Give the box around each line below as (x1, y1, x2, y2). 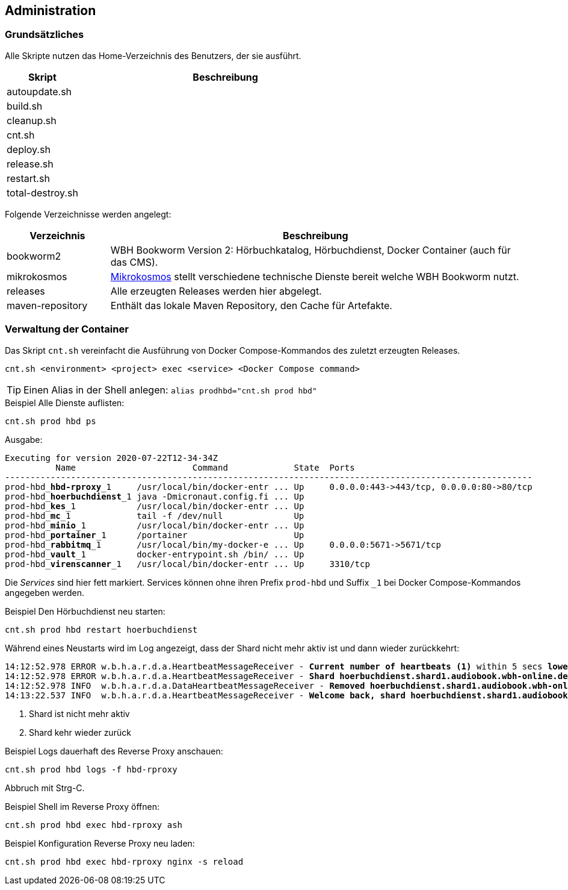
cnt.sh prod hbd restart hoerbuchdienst (5, 624, 198, 635)
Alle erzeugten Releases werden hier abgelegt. (110, 284, 322, 297)
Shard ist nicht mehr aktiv (29, 708, 130, 719)
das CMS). (110, 255, 158, 268)
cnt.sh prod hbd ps (5, 416, 96, 426)
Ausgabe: (5, 434, 43, 445)
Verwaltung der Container (5, 323, 129, 336)
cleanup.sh (7, 114, 57, 127)
